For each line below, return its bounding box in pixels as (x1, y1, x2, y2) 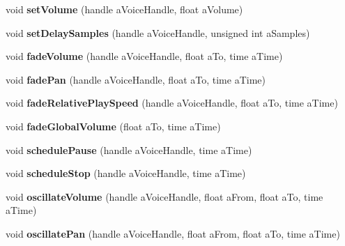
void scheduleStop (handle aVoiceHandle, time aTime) (6, 166, 246, 180)
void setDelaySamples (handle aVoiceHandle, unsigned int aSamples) (6, 25, 310, 40)
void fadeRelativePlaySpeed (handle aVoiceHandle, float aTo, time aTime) (6, 95, 338, 110)
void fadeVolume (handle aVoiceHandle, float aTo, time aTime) (6, 49, 283, 63)
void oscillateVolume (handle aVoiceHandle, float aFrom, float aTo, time (6, 189, 323, 203)
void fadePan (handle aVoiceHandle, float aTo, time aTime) (6, 72, 266, 86)
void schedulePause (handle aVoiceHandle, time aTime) (6, 142, 252, 157)
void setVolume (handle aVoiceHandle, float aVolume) (6, 2, 243, 16)
